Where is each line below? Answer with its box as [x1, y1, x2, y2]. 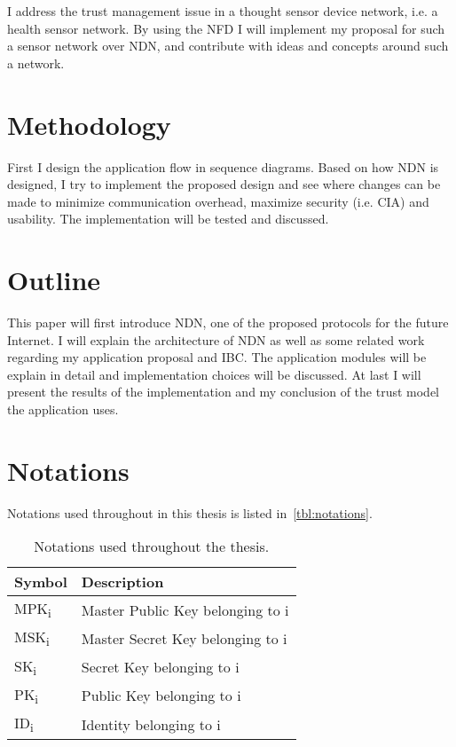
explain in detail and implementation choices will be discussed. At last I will [7, 365, 421, 383]
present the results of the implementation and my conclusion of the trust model [7, 382, 439, 401]
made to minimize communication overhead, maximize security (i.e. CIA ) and [7, 192, 429, 210]
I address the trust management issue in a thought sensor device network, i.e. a [7, 2, 438, 20]
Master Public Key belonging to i [81, 599, 289, 620]
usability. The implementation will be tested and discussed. [7, 209, 329, 228]
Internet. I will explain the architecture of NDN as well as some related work [7, 330, 425, 349]
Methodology [7, 106, 171, 142]
